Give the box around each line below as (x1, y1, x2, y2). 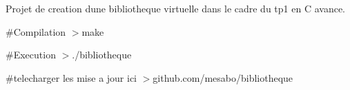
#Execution (6, 47, 56, 62)
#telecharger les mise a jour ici (6, 70, 137, 85)
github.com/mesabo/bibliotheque (153, 70, 293, 85)
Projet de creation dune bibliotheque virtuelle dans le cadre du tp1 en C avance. (6, 1, 345, 15)
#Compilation (6, 24, 66, 38)
